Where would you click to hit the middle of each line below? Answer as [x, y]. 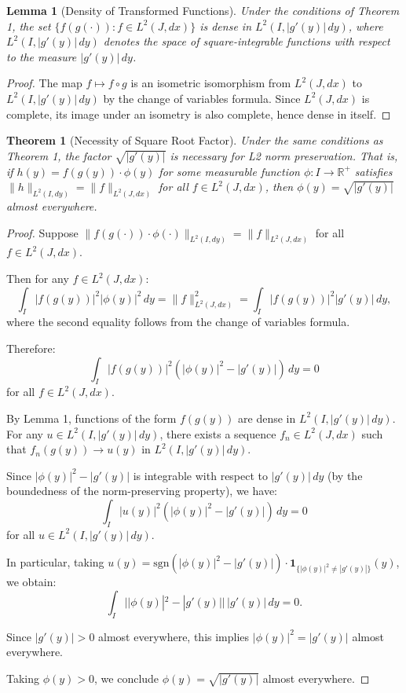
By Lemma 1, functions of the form [91, 418]
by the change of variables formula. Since [202, 98]
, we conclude [127, 678]
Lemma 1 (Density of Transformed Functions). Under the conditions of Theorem [203, 10]
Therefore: [31, 348]
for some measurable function [229, 171]
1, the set [29, 26]
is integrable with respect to [201, 475]
